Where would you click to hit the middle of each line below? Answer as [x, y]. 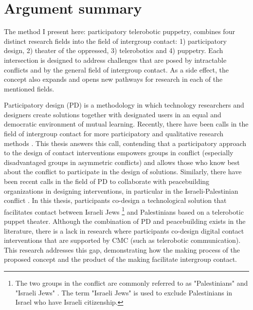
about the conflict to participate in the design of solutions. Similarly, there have [123, 172]
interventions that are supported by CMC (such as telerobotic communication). [122, 240]
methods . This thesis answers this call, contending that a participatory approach [125, 143]
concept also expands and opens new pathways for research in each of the [113, 79]
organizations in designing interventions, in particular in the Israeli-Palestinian [121, 191]
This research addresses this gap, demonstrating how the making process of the [122, 249]
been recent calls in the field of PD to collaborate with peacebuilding [107, 181]
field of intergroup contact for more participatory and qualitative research [114, 134]
